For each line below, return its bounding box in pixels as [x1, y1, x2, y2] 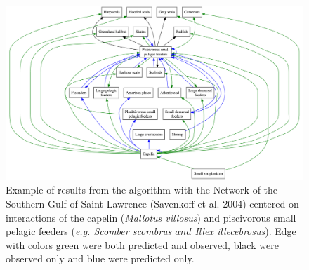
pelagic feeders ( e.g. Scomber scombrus [6, 224, 172, 238]
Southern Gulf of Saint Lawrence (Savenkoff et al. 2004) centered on [6, 196, 299, 211]
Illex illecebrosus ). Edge [195, 224, 296, 238]
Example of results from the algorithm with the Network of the [6, 182, 278, 197]
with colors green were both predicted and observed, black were [6, 237, 279, 252]
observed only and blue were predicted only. [6, 251, 195, 266]
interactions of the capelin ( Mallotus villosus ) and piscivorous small [6, 210, 296, 224]
